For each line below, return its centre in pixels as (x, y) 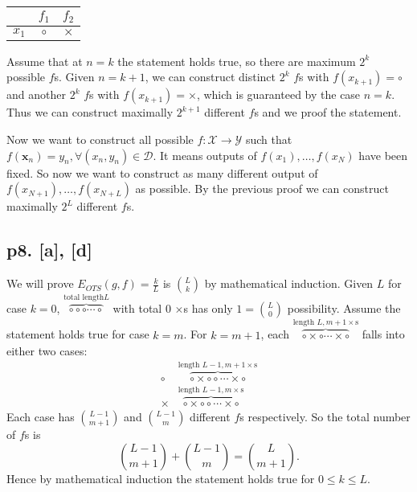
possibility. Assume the (344, 308)
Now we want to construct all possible (100, 139)
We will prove (40, 283)
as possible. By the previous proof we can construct (262, 189)
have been (383, 155)
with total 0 (142, 308)
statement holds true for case (78, 334)
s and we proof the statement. (328, 112)
